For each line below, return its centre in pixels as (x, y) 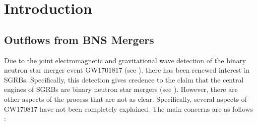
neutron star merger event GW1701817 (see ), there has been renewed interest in (127, 70)
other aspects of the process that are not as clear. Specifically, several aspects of (126, 99)
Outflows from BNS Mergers (79, 39)
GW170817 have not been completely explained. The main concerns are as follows (128, 108)
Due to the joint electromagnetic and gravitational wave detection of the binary (125, 60)
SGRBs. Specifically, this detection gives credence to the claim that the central (124, 79)
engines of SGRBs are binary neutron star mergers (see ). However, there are (121, 89)
